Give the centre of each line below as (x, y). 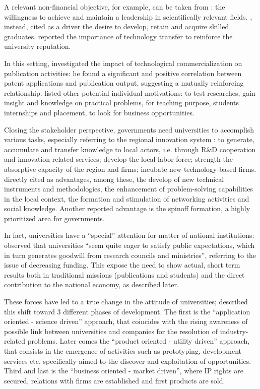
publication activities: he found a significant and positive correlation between (123, 73)
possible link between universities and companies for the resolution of (111, 331)
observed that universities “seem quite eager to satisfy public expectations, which (129, 245)
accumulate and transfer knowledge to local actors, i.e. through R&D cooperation (130, 149)
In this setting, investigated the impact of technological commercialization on (123, 63)
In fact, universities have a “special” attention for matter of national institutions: (129, 235)
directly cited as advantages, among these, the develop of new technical (114, 179)
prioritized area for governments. (54, 218)
